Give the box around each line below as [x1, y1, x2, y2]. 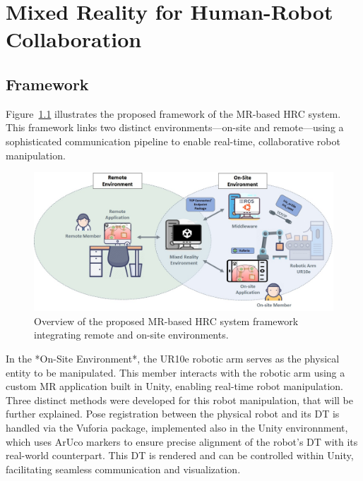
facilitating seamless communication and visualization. [6, 461, 241, 476]
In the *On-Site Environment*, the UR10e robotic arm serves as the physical [6, 351, 340, 366]
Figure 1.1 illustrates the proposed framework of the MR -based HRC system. [6, 106, 341, 121]
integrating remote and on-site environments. [34, 327, 229, 342]
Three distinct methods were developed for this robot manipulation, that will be [6, 392, 353, 407]
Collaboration [6, 25, 142, 54]
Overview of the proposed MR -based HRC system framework [34, 313, 299, 328]
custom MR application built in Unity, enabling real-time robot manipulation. [6, 379, 344, 394]
